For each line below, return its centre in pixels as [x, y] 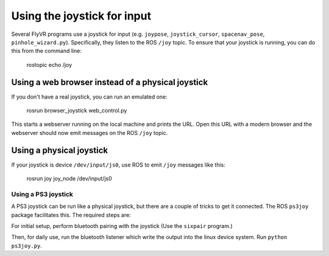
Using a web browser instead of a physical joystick [110, 82]
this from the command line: [47, 51]
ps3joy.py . [27, 246]
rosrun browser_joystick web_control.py [77, 111]
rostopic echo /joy [49, 64]
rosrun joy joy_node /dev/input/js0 [69, 179]
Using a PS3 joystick [42, 194]
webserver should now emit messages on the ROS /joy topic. [90, 133]
